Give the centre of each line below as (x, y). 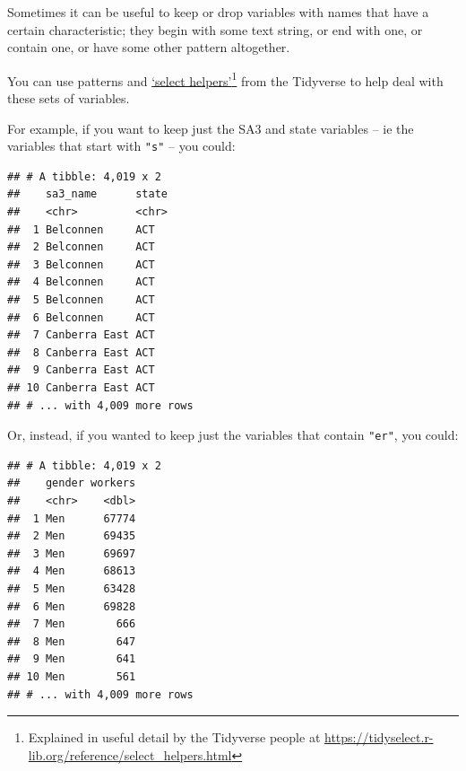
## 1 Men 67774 (72, 518)
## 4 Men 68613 (72, 571)
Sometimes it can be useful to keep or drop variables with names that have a (218, 12)
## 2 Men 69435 (72, 536)
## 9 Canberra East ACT (81, 370)
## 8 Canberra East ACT (81, 352)
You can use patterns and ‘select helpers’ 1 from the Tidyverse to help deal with (225, 79)
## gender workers (72, 483)
